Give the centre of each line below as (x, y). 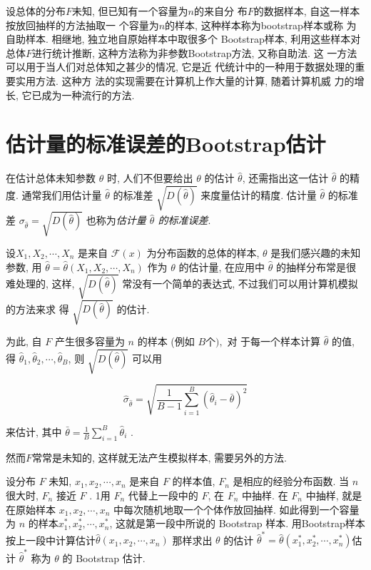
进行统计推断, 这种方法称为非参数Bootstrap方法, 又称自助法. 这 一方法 (195, 52)
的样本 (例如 (166, 341)
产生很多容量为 (90, 341)
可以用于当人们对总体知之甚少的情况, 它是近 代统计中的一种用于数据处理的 (181, 67)
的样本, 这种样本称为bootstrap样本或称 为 (261, 25)
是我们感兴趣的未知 (316, 252)
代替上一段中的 (163, 495)
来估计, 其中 (34, 431)
